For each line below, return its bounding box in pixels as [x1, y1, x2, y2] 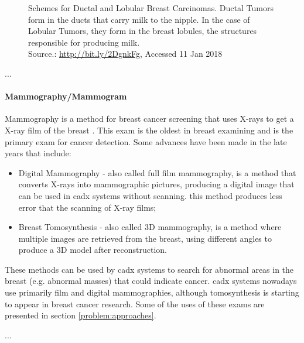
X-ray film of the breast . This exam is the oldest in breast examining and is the [5, 124, 293, 136]
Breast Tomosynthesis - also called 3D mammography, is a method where [18, 221, 282, 233]
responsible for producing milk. [28, 36, 140, 48]
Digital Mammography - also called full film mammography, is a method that [18, 166, 296, 179]
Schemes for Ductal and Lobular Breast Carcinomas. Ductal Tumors [28, 2, 274, 13]
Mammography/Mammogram [5, 90, 127, 102]
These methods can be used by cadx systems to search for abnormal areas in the [5, 263, 294, 275]
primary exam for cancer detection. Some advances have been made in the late [5, 135, 287, 148]
